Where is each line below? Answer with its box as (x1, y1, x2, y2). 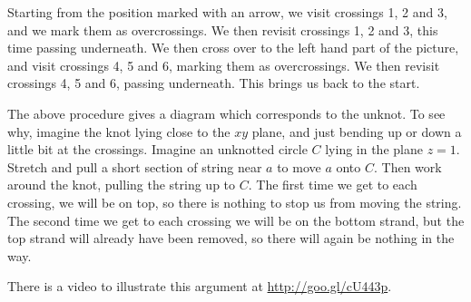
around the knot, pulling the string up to (7, 175, 236, 194)
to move (277, 157, 321, 176)
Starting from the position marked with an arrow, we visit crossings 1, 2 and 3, (7, 3, 447, 21)
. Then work (374, 157, 442, 176)
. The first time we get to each (248, 175, 417, 194)
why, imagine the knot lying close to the (7, 122, 231, 141)
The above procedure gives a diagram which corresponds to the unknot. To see (7, 103, 446, 122)
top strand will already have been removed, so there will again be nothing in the (7, 229, 455, 248)
